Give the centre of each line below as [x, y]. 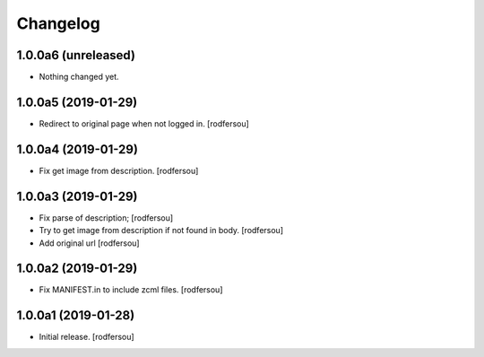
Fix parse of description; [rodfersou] [106, 218]
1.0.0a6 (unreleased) [76, 55]
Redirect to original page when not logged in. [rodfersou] [144, 123]
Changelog [58, 23]
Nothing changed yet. [79, 77]
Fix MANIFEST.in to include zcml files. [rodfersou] [131, 290]
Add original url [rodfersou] [89, 243]
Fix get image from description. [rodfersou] [119, 170]
